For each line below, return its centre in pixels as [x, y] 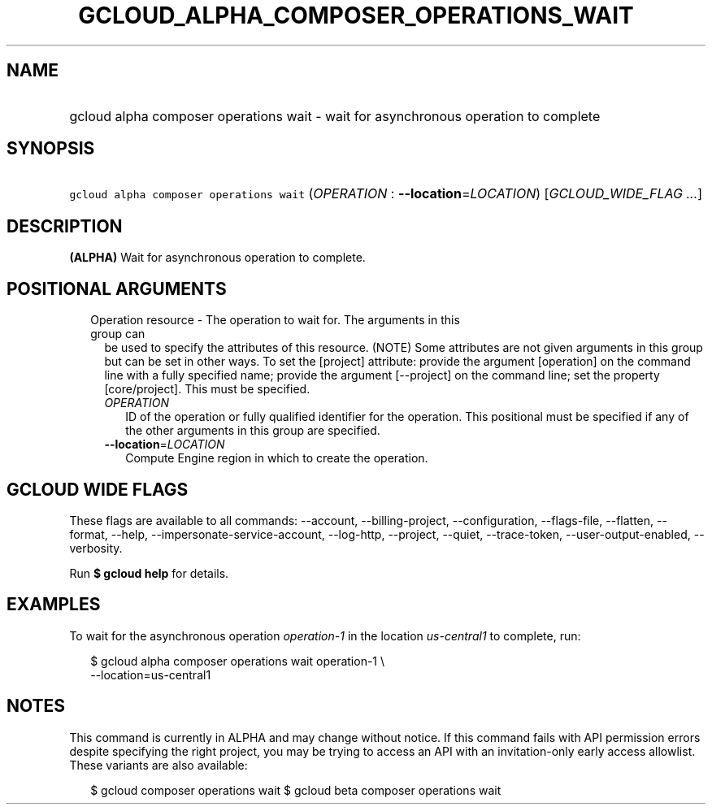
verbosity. [96, 548]
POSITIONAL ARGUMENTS [117, 288]
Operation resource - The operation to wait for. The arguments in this [275, 320]
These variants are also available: [158, 765]
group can [118, 334]
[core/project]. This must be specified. [207, 389]
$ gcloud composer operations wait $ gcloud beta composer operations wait [296, 790]
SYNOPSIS [51, 149]
